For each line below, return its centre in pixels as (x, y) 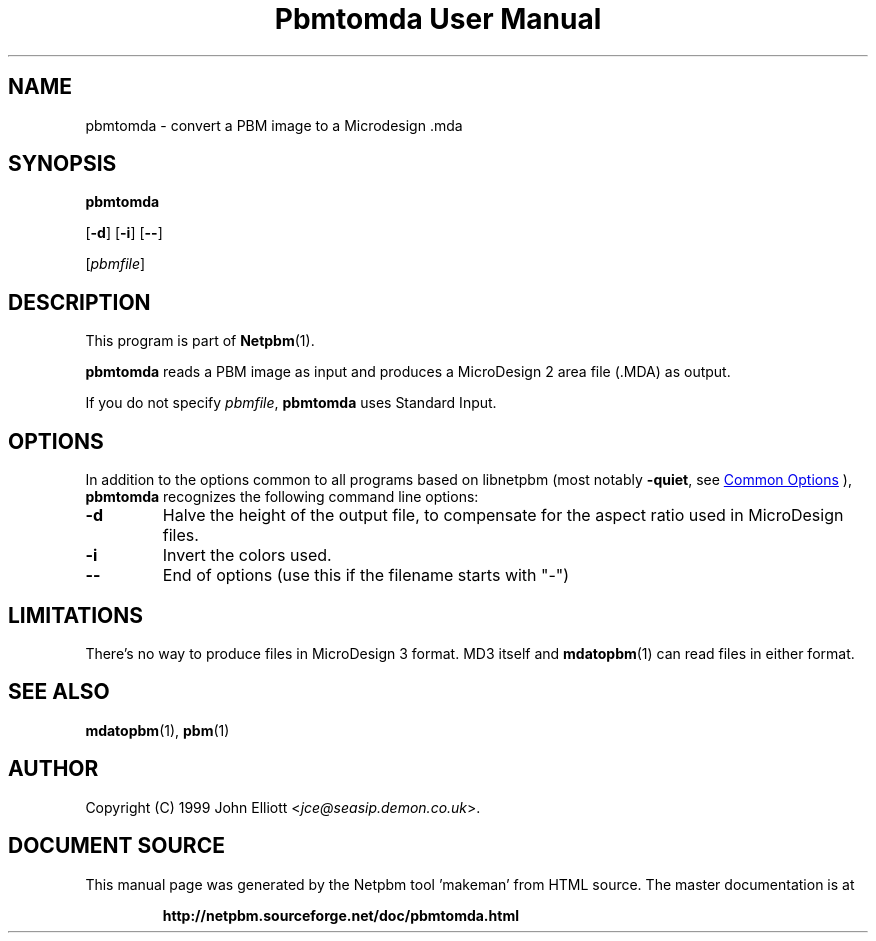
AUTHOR (53, 769)
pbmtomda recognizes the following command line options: (282, 497)
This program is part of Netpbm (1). (200, 341)
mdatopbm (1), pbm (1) (157, 730)
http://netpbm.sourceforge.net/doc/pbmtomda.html (340, 915)
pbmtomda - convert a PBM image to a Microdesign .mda (274, 125)
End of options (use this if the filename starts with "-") (366, 575)
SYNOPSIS (62, 164)
